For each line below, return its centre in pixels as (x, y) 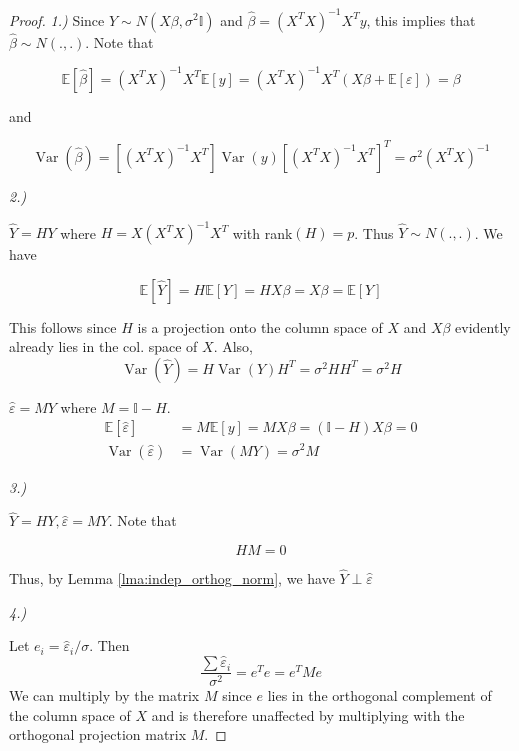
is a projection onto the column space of (260, 326)
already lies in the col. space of (103, 346)
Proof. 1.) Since (57, 19)
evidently (483, 326)
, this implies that (421, 19)
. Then (109, 645)
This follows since (63, 326)
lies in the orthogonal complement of (379, 695)
